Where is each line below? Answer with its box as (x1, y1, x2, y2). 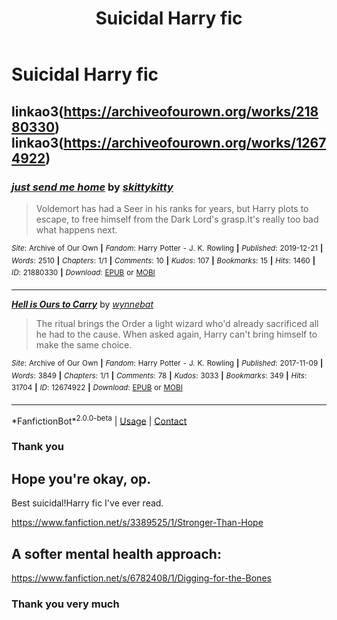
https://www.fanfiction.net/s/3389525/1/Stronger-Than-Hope (11, 517, 264, 529)
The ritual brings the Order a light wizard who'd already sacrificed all (35, 317, 319, 329)
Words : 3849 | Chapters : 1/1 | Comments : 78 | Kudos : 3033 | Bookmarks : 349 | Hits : (11, 370, 308, 381)
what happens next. (35, 223, 118, 236)
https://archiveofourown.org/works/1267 (63, 134, 327, 151)
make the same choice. (35, 338, 133, 351)
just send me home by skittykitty (11, 180, 174, 194)
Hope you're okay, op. (11, 470, 152, 487)
